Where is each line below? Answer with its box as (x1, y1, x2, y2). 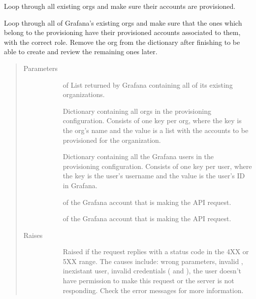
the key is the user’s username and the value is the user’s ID (63, 170, 245, 181)
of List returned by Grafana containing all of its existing (63, 79, 233, 90)
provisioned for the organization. (63, 134, 161, 145)
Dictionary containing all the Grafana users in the (63, 151, 214, 162)
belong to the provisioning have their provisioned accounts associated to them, (4, 27, 241, 37)
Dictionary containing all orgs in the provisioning (63, 105, 211, 116)
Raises (23, 230, 43, 240)
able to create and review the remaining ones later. (4, 46, 158, 57)
